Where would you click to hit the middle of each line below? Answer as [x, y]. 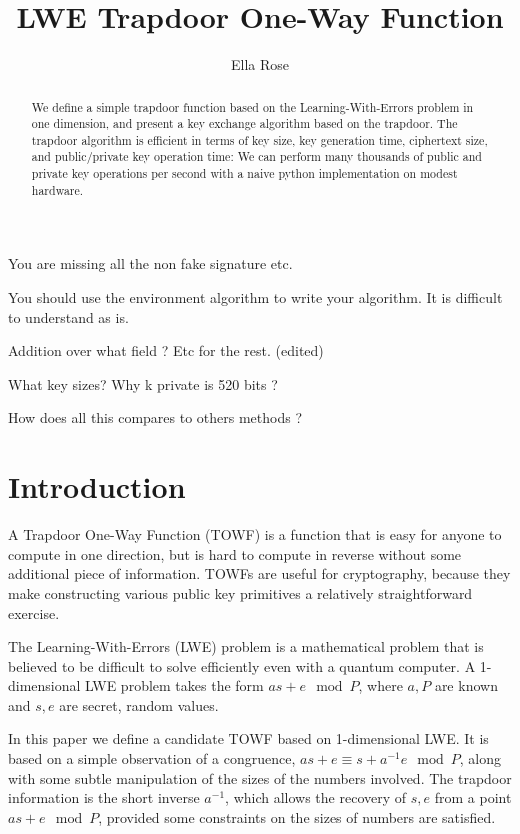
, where [380, 685]
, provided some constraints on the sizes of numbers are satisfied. [297, 816]
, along [480, 758]
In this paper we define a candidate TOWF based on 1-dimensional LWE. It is [248, 738]
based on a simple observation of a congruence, [152, 758]
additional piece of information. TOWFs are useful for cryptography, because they [259, 573]
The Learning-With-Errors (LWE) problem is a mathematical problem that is [246, 646]
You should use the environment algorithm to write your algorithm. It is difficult [255, 297]
